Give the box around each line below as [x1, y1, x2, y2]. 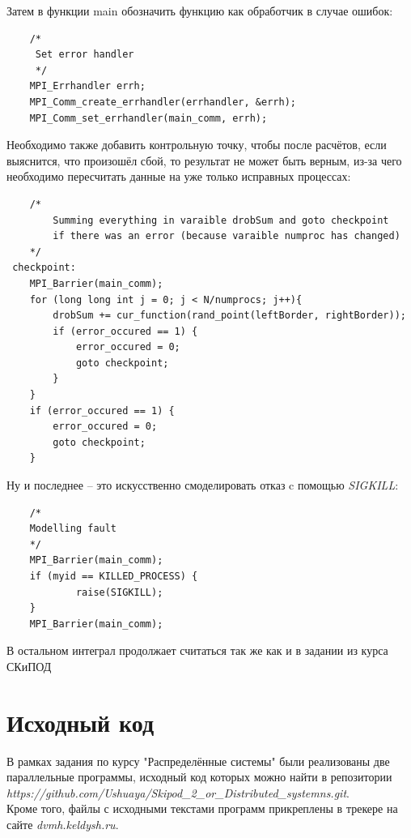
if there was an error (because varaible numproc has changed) [53, 230, 400, 242]
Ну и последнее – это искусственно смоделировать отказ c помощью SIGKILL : [6, 477, 399, 494]
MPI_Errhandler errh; [29, 80, 146, 92]
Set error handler [35, 49, 134, 61]
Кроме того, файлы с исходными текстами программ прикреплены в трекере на [6, 800, 398, 817]
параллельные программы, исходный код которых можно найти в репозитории [6, 768, 392, 785]
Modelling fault [29, 523, 117, 535]
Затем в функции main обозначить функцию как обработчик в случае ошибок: [6, 2, 393, 19]
